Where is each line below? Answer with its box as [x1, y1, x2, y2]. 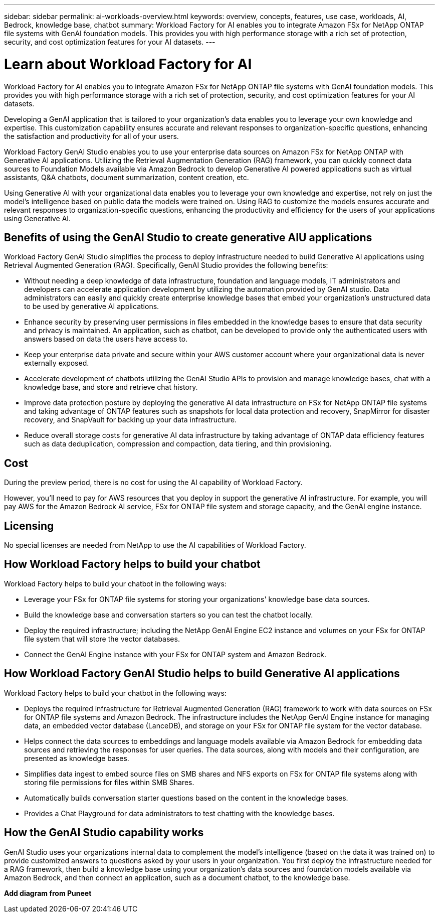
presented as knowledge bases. [24, 753, 129, 762]
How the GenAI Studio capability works [4, 826, 204, 839]
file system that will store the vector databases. [24, 634, 180, 643]
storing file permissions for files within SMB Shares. [24, 778, 194, 787]
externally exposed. [24, 359, 89, 368]
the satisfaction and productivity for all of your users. [4, 131, 179, 140]
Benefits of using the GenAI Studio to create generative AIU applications [4, 231, 372, 244]
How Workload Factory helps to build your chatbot [4, 558, 261, 571]
